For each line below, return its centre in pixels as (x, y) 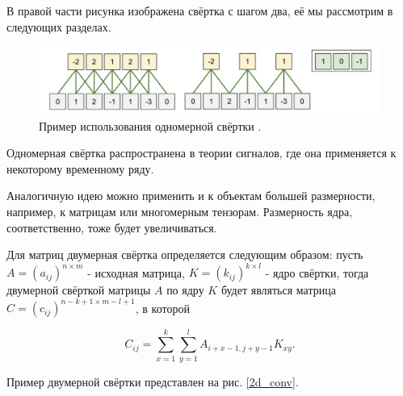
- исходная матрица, (136, 272)
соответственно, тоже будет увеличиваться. (112, 227)
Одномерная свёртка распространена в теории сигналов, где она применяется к (201, 153)
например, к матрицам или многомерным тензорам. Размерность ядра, (180, 212)
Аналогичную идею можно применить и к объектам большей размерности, (191, 196)
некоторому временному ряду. (80, 168)
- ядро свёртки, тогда (317, 272)
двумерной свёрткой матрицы (79, 290)
